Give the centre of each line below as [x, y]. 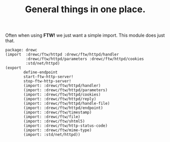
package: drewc [21, 50]
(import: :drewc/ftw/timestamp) [58, 112]
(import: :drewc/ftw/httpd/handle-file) [67, 104]
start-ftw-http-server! [48, 77]
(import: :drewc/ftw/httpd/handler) [62, 86]
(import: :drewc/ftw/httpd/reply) [60, 99]
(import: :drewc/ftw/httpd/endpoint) [63, 108]
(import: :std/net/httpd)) [52, 135]
